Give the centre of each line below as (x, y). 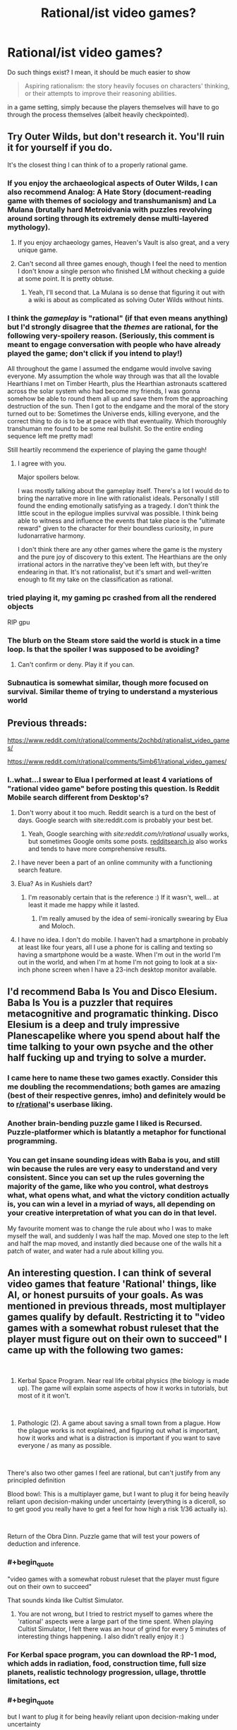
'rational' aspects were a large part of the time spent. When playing (115, 1621)
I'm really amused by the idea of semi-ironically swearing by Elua (133, 918)
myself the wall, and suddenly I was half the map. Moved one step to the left (118, 1235)
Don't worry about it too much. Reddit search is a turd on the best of (117, 812)
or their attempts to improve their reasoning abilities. (101, 93)
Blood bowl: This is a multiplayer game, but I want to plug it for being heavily (118, 1494)
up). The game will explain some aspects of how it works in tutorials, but (122, 1389)
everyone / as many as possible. (64, 1446)
